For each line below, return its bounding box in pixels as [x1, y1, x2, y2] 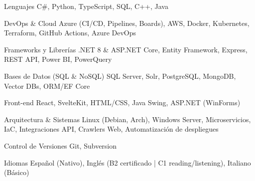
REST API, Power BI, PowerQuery [4, 54, 112, 64]
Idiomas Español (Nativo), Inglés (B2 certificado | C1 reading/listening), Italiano [4, 157, 251, 168]
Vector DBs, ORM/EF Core [4, 80, 90, 91]
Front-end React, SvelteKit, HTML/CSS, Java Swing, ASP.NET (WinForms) [4, 97, 241, 108]
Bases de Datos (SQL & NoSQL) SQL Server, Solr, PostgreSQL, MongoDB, [4, 70, 236, 81]
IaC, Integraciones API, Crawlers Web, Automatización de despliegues [4, 124, 219, 134]
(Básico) [4, 167, 29, 178]
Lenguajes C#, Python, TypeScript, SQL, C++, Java [4, 1, 168, 11]
